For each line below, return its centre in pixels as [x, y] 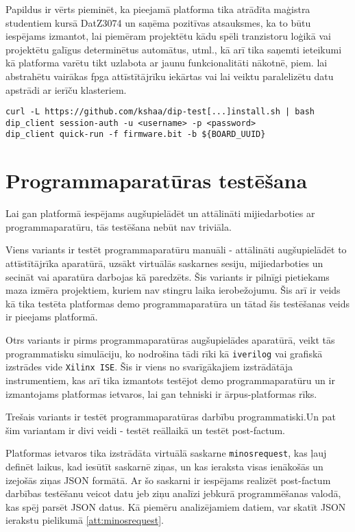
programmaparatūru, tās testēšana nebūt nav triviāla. [119, 226]
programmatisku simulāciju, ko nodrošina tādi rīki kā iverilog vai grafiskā [164, 353]
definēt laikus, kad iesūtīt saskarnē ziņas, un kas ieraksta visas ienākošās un [164, 466]
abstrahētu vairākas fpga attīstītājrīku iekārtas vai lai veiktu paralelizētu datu [170, 76]
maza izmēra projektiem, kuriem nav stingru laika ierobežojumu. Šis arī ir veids [173, 290]
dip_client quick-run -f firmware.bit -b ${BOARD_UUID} [136, 135]
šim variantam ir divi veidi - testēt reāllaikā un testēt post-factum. [145, 430]
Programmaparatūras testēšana [157, 180]
